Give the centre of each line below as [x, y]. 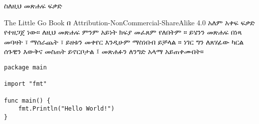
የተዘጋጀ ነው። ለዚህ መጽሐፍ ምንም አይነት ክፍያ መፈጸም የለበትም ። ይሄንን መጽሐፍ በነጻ [123, 32]
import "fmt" [25, 84]
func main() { [27, 100]
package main [25, 67]
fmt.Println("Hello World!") [66, 109]
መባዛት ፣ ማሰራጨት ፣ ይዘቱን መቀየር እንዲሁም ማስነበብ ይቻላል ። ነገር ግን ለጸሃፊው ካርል [124, 41]
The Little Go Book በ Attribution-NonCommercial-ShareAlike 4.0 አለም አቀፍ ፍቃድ [129, 22]
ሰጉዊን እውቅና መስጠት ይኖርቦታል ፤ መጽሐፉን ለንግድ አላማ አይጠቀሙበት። [104, 51]
